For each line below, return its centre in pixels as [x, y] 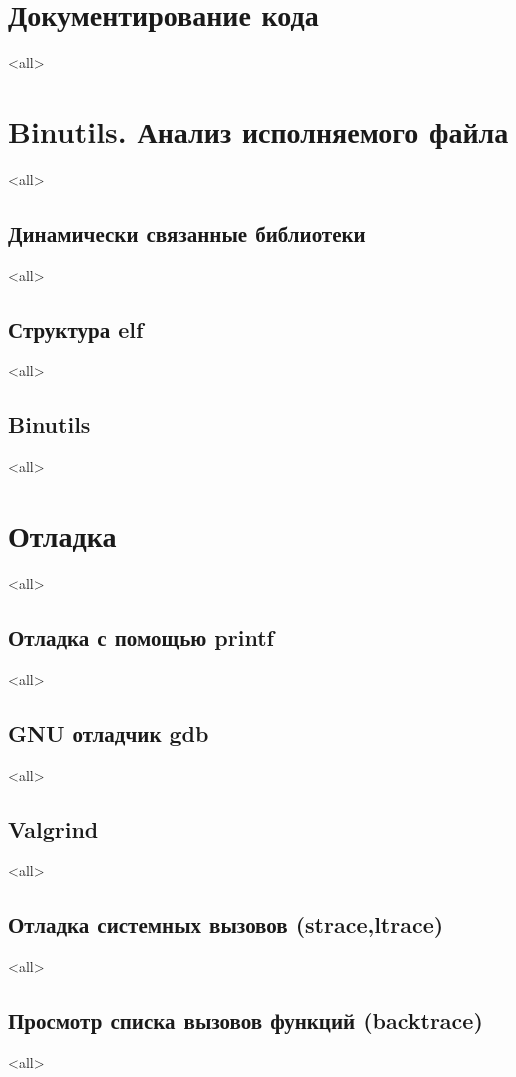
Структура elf [76, 328]
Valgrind [53, 828]
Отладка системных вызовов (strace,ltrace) [226, 924]
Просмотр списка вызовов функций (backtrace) [245, 1020]
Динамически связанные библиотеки [187, 232]
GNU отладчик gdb [108, 732]
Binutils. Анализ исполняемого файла [258, 130]
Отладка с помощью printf [141, 636]
